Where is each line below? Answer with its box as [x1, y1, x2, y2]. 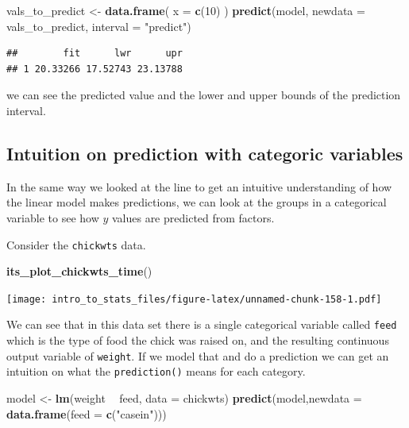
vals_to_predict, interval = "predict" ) [6, 17, 191, 34]
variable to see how [6, 209, 99, 226]
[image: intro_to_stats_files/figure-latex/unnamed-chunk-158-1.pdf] [6, 293, 382, 305]
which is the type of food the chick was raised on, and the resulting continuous [6, 332, 389, 349]
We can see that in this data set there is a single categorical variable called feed [6, 316, 397, 333]
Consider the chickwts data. [6, 236, 146, 253]
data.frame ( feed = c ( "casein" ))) [6, 405, 167, 422]
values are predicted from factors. [111, 209, 275, 226]
